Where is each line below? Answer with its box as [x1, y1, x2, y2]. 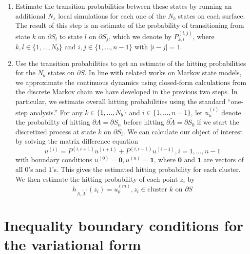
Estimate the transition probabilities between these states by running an [15, 1, 232, 11]
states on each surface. [178, 10, 245, 21]
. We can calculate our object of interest [123, 126, 243, 136]
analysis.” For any [30, 107, 83, 117]
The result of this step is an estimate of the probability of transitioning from [15, 20, 244, 30]
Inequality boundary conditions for [4, 215, 244, 235]
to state [59, 31, 83, 41]
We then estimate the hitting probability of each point [15, 173, 178, 184]
